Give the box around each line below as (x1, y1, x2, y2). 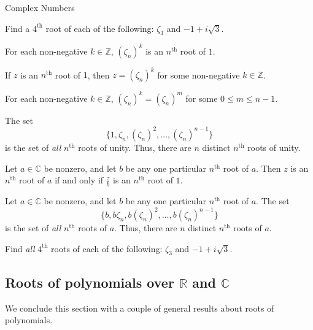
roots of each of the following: (51, 242, 163, 255)
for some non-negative (157, 68, 240, 81)
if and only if (55, 174, 104, 186)
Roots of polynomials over (5, 272, 174, 291)
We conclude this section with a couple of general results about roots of (5, 301, 274, 314)
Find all (5, 242, 35, 255)
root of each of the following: (45, 21, 154, 34)
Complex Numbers (5, 1, 75, 13)
